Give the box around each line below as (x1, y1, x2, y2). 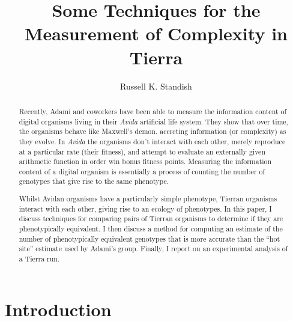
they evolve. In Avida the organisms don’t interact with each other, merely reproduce (19, 136, 286, 146)
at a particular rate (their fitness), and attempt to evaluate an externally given (19, 146, 265, 156)
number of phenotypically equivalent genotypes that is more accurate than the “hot (19, 233, 280, 243)
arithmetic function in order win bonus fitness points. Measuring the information (19, 156, 272, 167)
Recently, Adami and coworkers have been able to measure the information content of (19, 106, 287, 116)
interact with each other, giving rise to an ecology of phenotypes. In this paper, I (19, 203, 272, 213)
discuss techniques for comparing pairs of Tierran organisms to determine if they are (19, 213, 283, 224)
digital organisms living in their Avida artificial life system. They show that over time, (19, 116, 288, 126)
